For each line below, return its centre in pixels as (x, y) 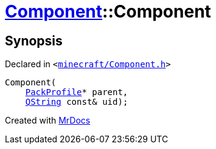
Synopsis (34, 41)
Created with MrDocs (48, 121)
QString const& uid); (77, 102)
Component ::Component (108, 12)
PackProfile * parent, (77, 92)
